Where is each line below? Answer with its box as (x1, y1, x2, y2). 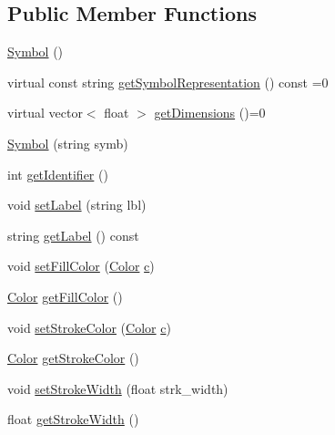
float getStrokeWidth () (7, 409, 139, 429)
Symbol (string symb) (7, 133, 128, 152)
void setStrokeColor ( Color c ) (7, 317, 171, 337)
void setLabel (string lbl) (7, 195, 147, 214)
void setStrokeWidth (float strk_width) (7, 378, 228, 398)
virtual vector (7, 103, 83, 122)
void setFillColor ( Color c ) (7, 256, 155, 275)
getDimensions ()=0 (154, 103, 266, 122)
